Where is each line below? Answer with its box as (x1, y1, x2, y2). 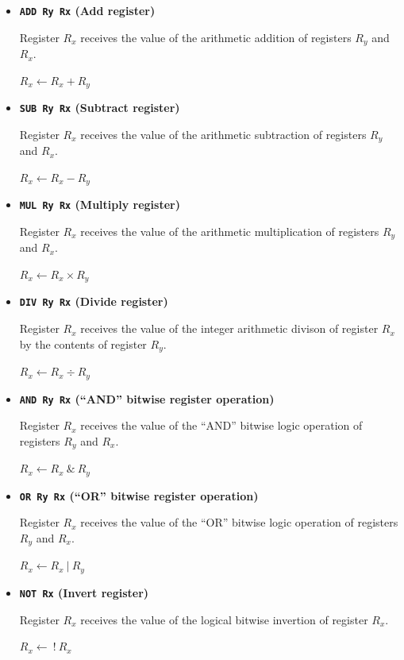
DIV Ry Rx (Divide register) (19, 293, 168, 310)
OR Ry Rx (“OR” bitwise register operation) (19, 487, 259, 504)
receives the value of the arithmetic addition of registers (80, 29, 352, 45)
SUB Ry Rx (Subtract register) (19, 99, 180, 116)
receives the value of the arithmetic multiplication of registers (80, 222, 379, 239)
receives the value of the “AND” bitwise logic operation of (80, 417, 363, 434)
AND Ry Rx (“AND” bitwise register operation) (19, 390, 275, 407)
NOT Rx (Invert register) (19, 584, 149, 600)
